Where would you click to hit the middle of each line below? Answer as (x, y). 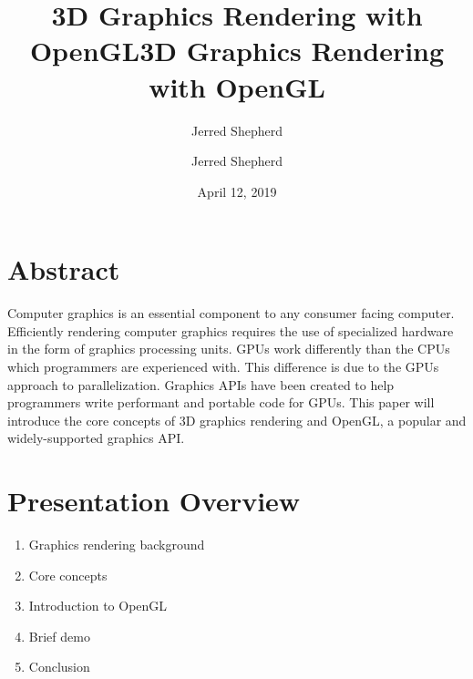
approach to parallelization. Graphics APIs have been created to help (201, 384)
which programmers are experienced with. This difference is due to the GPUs (223, 366)
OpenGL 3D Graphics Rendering (237, 51)
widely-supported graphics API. (96, 438)
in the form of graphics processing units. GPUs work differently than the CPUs (229, 349)
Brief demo (59, 636)
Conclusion (59, 667)
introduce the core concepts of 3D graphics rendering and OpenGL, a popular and (237, 420)
